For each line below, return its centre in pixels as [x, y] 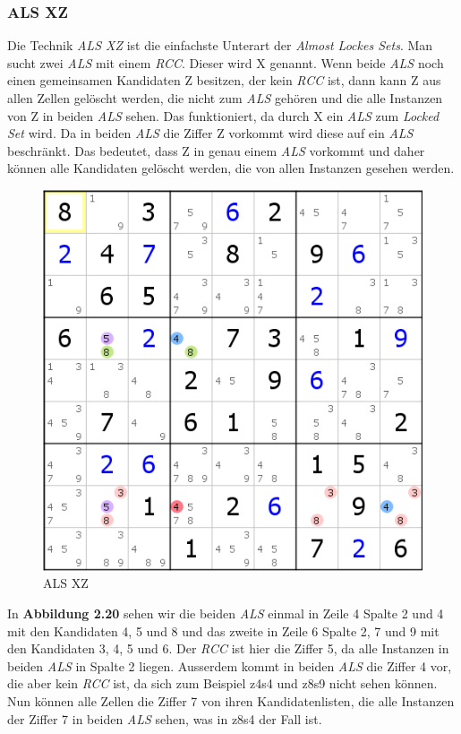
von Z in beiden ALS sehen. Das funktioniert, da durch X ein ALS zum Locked [223, 115]
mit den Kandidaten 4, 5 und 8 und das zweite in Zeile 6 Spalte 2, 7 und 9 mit [223, 630]
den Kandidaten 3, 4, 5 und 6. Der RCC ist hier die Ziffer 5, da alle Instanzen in [228, 648]
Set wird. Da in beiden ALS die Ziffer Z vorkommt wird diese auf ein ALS [210, 133]
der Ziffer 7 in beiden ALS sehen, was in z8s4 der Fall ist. [165, 718]
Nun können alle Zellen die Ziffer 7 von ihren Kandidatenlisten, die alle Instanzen [231, 701]
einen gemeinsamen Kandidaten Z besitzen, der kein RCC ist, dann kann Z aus [224, 80]
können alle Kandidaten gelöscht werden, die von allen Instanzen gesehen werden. [231, 168]
